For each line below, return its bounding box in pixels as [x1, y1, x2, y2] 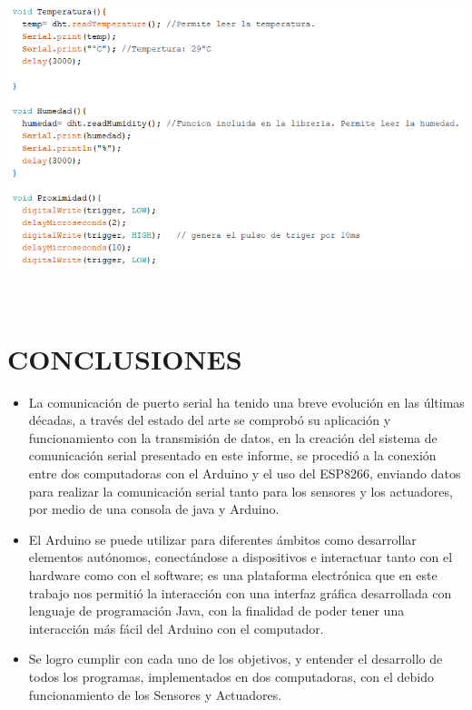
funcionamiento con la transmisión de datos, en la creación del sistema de [28, 428, 438, 447]
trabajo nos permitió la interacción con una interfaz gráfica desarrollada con [28, 583, 452, 602]
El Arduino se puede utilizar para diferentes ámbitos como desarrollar [28, 529, 417, 548]
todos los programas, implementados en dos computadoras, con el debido [28, 666, 435, 685]
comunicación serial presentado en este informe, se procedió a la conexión [28, 446, 437, 465]
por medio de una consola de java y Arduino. [28, 499, 280, 518]
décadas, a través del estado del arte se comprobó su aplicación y [28, 410, 391, 429]
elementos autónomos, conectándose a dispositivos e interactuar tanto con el [28, 547, 453, 567]
